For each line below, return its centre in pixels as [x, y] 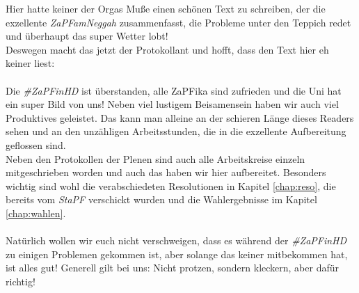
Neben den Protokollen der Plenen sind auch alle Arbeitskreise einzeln [155, 158]
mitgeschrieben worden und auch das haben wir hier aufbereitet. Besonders [166, 172]
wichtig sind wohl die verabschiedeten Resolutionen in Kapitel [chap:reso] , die [171, 185]
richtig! [21, 281]
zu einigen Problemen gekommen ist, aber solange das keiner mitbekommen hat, [177, 254]
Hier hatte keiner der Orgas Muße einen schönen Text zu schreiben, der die [166, 8]
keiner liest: [30, 63]
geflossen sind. [36, 144]
